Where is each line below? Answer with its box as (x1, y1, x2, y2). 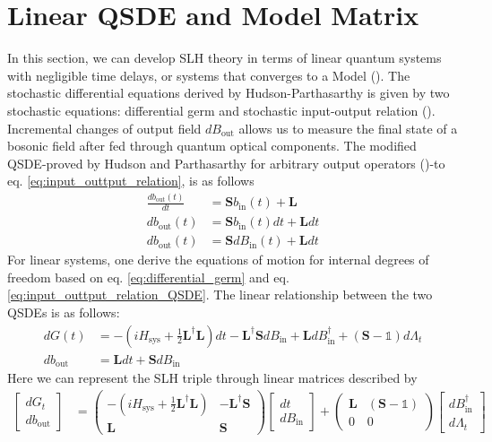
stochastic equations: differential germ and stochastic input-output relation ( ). (7, 100, 436, 119)
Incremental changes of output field (7, 118, 202, 137)
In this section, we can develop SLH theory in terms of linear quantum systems (7, 48, 442, 67)
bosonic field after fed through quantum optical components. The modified (7, 136, 417, 155)
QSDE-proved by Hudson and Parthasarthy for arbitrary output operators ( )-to (7, 153, 445, 172)
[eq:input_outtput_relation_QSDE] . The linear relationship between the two (7, 285, 433, 304)
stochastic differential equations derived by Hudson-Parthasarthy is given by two (7, 83, 450, 102)
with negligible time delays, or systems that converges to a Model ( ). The (7, 65, 410, 84)
